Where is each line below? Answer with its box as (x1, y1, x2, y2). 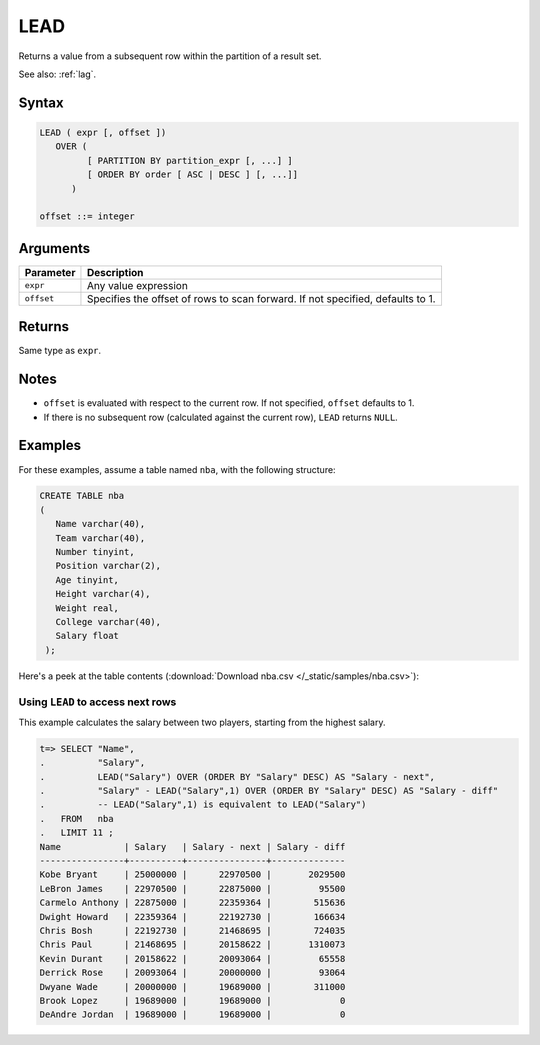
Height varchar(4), (55, 588, 151, 600)
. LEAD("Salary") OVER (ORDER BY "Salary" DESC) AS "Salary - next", (39, 771, 435, 782)
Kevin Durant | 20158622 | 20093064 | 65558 (39, 953, 346, 964)
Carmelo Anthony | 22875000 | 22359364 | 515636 (39, 897, 346, 909)
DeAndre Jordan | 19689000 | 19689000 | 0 (39, 1009, 346, 1020)
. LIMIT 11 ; (39, 827, 114, 839)
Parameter (24, 265, 76, 279)
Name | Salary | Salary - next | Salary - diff (39, 841, 346, 852)
